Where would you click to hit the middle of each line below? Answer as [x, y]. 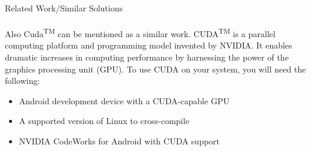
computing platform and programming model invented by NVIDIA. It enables [149, 45]
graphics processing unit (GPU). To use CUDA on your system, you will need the [155, 69]
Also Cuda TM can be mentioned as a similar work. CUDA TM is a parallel [140, 33]
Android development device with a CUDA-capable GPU [124, 100]
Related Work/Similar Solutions [64, 8]
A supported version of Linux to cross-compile [104, 121]
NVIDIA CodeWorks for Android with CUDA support [119, 141]
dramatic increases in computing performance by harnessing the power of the [147, 57]
